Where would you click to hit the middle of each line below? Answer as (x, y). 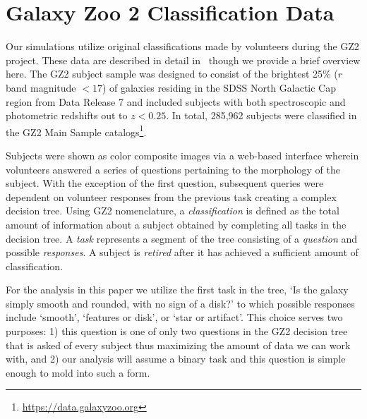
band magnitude (41, 87)
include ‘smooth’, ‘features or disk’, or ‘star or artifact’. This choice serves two (174, 317)
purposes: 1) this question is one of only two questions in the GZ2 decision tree (177, 331)
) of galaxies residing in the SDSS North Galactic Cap (219, 87)
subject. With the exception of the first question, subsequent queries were (165, 183)
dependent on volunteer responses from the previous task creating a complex (171, 196)
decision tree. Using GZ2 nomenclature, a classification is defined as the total (173, 211)
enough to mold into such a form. (78, 372)
